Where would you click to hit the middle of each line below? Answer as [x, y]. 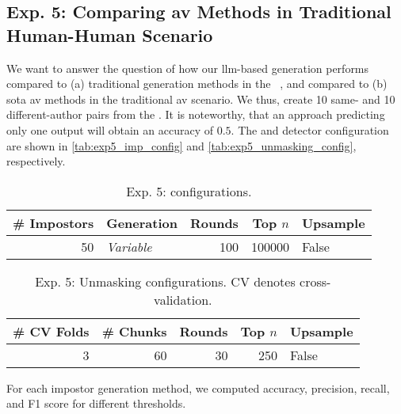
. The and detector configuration [310, 129]
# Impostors [53, 222]
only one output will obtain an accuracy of [110, 129]
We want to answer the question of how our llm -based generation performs [188, 68]
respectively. [36, 161]
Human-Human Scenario [110, 34]
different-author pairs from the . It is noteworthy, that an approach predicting [196, 114]
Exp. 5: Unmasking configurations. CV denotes [165, 281]
